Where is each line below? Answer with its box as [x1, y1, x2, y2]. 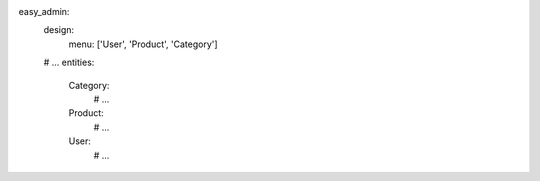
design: [43, 24, 75, 36]
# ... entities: [43, 56, 95, 69]
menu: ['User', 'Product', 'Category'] [68, 38, 219, 50]
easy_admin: [18, 6, 70, 17]
